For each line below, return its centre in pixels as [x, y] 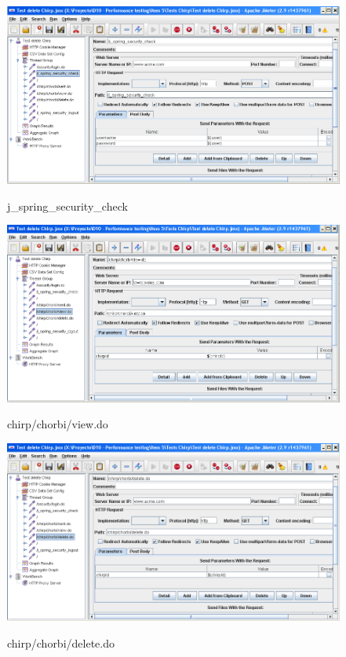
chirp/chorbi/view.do [58, 424]
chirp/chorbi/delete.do [61, 642]
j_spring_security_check [67, 206]
